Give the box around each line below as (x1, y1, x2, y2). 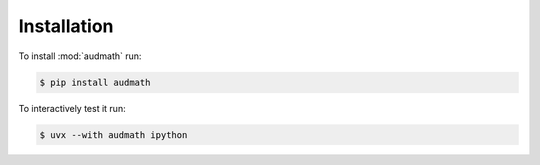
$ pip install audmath (39, 76, 151, 88)
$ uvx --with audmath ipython (39, 129, 188, 140)
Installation (18, 15, 114, 37)
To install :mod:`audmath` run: (18, 50, 142, 62)
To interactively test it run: (18, 102, 126, 114)
